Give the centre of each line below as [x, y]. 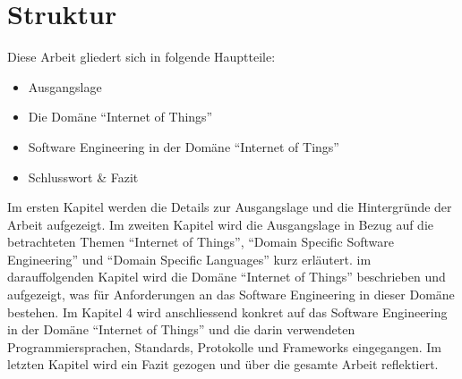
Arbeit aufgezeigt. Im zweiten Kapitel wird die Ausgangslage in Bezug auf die [221, 224]
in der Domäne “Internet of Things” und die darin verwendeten [181, 329]
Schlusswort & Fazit [83, 177]
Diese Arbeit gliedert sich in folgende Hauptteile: [141, 57]
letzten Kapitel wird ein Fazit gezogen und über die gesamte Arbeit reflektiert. [223, 364]
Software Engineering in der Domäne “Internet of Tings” [184, 146]
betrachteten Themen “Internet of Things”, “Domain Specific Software [201, 242]
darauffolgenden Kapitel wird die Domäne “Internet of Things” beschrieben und [227, 277]
